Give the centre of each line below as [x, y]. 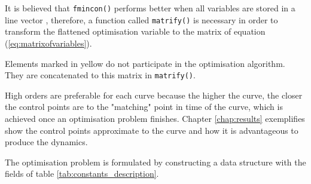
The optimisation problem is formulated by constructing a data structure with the [155, 162]
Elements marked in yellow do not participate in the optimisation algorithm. [145, 63]
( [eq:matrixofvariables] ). [48, 43]
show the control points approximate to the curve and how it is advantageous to [152, 130]
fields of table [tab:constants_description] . [82, 174]
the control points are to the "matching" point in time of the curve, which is [144, 107]
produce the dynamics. [46, 142]
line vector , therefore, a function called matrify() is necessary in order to [141, 19]
